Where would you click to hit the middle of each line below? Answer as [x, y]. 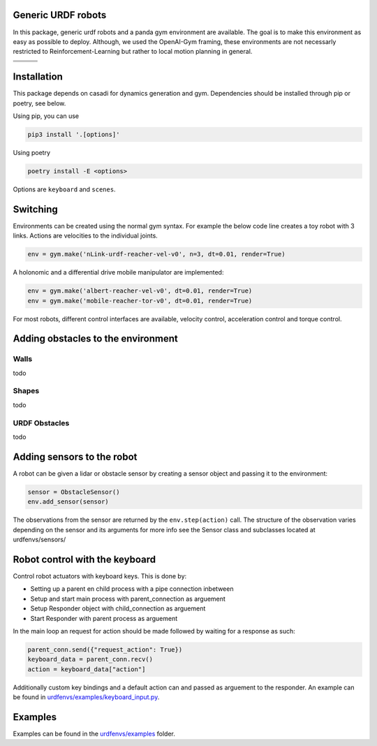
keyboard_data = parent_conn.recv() [90, 659]
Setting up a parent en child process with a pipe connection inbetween [132, 589]
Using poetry [32, 152]
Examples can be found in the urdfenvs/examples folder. [94, 733]
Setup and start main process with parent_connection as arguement [128, 599]
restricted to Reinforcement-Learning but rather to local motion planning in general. [133, 52]
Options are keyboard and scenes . [64, 189]
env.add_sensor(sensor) [68, 502]
